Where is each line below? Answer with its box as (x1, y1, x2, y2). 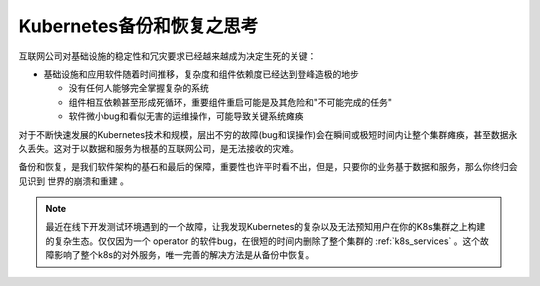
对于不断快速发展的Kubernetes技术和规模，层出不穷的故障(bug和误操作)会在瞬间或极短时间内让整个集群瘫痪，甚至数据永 (18, 128, 518, 140)
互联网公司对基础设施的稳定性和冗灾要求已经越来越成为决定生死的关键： (18, 50, 317, 62)
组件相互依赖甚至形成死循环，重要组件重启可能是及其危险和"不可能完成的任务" (68, 96, 393, 108)
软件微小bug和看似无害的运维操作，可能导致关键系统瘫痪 (68, 110, 304, 122)
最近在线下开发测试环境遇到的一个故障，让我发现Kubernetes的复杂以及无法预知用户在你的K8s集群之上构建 (45, 221, 486, 233)
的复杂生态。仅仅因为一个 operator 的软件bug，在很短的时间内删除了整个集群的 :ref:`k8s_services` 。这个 (45, 235, 481, 247)
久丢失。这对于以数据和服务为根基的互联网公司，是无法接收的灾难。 (18, 142, 299, 154)
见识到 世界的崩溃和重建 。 (18, 175, 129, 187)
